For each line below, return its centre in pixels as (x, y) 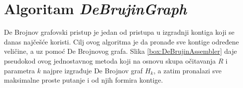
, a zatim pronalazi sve (188, 70)
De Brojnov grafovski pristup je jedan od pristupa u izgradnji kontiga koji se (119, 32)
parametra (20, 70)
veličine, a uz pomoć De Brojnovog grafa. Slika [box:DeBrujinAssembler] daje (121, 51)
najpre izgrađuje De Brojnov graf (93, 70)
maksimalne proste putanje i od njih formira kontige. (83, 80)
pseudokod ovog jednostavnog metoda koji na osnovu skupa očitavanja (110, 60)
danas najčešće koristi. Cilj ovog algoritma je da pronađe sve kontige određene (121, 41)
